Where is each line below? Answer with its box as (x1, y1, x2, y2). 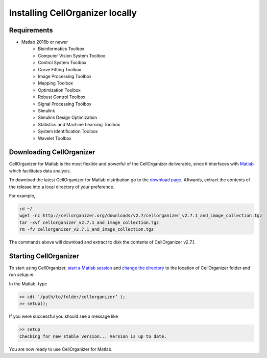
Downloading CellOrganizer (9, 148, 96, 157)
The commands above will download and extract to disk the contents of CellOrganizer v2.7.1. (9, 239, 195, 245)
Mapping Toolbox (38, 80, 73, 86)
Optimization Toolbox (38, 87, 81, 93)
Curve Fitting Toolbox (38, 66, 82, 72)
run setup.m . (9, 272, 35, 277)
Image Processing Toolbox (38, 74, 92, 80)
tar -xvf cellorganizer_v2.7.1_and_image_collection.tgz (19, 220, 159, 225)
